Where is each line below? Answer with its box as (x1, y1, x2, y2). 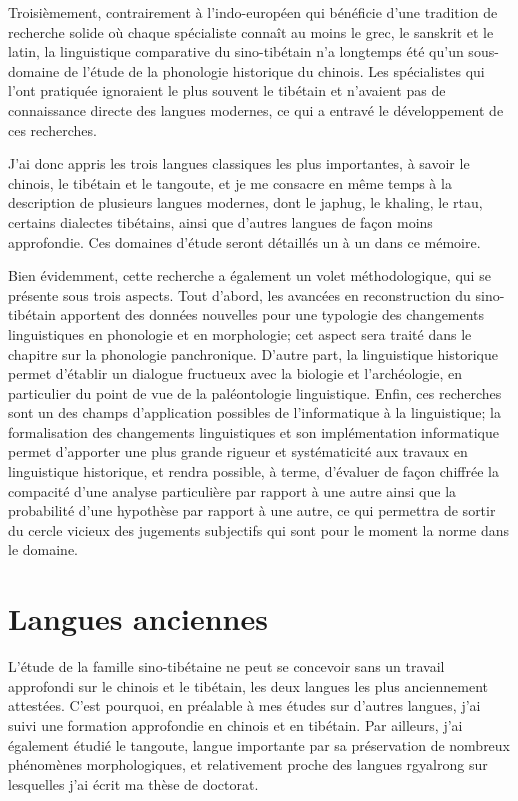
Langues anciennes (8, 598, 268, 639)
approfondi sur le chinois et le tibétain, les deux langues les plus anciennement (8, 675, 489, 696)
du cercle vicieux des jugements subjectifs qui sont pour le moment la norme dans (8, 519, 510, 540)
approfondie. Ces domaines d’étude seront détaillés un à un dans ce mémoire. (8, 231, 481, 252)
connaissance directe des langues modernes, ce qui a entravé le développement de (8, 99, 504, 120)
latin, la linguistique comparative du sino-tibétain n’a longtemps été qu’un (8, 41, 464, 62)
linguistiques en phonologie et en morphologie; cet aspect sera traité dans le (8, 323, 472, 344)
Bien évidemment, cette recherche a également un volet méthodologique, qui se (8, 265, 491, 286)
